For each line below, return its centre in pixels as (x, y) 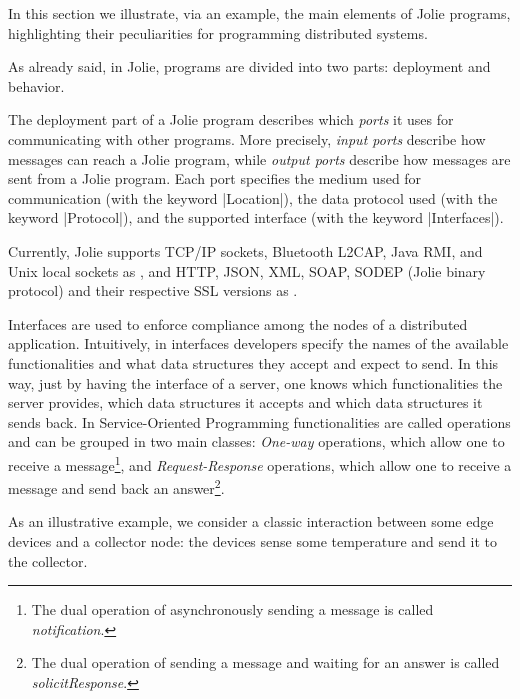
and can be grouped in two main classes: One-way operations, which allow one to (256, 441)
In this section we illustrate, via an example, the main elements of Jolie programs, (259, 13)
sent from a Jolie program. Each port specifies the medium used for (215, 178)
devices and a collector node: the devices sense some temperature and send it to (252, 540)
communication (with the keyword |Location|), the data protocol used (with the (253, 197)
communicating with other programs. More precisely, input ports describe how (247, 138)
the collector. (48, 560)
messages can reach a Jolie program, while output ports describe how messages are (259, 158)
